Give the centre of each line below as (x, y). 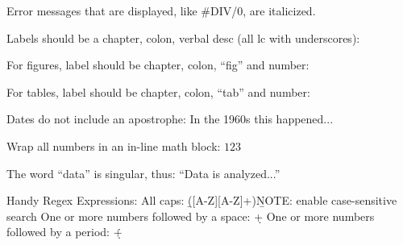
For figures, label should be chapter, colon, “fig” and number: (158, 65)
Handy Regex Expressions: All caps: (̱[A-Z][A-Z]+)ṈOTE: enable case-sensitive (202, 200)
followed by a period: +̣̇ (64, 232)
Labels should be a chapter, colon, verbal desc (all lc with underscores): (183, 37)
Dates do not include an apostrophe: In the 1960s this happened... (170, 119)
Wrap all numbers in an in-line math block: (114, 145)
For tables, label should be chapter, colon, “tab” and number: (158, 91)
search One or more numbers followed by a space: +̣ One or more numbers (191, 216)
